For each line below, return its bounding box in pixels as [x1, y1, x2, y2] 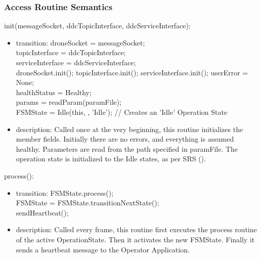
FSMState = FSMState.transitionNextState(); [16, 197, 159, 208]
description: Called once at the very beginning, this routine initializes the [16, 123, 243, 134]
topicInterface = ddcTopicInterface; [16, 47, 126, 58]
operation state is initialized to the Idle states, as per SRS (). [16, 153, 206, 164]
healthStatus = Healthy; [16, 87, 92, 97]
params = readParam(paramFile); [16, 97, 122, 107]
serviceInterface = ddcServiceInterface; [16, 57, 136, 67]
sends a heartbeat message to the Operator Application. [16, 244, 190, 254]
